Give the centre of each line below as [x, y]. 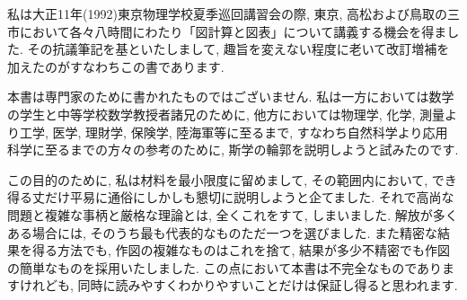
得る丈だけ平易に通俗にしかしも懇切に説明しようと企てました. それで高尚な [231, 197]
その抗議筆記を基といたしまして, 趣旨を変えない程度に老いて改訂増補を [238, 49]
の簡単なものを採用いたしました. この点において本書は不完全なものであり [225, 267]
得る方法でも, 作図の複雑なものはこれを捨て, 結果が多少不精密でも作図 [241, 250]
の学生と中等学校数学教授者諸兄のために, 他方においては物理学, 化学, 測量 [226, 114]
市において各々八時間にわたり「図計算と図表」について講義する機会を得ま [227, 31]
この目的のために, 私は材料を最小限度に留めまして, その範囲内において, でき [232, 179]
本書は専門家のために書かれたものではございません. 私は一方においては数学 [231, 97]
